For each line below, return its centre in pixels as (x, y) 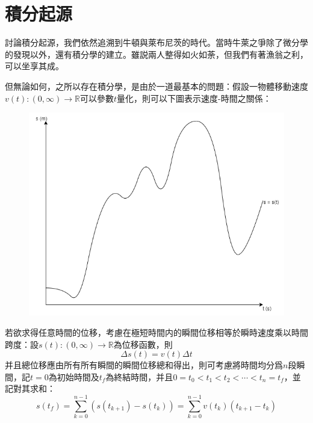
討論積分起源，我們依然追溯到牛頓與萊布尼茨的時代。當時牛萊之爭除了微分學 (156, 42)
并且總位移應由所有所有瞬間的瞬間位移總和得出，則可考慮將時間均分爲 (144, 365)
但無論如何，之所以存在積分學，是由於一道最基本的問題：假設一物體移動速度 (156, 86)
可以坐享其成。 (34, 66)
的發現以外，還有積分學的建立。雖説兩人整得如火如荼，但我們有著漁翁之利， (156, 54)
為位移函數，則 (143, 344)
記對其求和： (30, 388)
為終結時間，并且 (139, 376)
